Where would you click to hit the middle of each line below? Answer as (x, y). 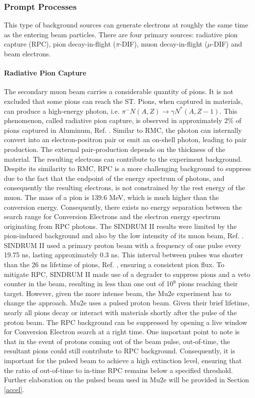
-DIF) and (227, 44)
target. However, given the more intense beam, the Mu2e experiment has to (117, 293)
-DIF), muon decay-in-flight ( (163, 44)
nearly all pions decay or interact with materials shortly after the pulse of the (120, 312)
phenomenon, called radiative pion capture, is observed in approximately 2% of (123, 120)
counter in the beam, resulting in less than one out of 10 (89, 284)
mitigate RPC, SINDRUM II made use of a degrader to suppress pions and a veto (127, 274)
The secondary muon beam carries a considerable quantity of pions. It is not (119, 91)
